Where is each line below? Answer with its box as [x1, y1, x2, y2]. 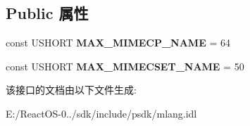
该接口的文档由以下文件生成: [6, 82, 137, 97]
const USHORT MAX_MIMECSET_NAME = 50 [6, 58, 244, 73]
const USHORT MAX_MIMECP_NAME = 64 [6, 35, 230, 50]
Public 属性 [6, 2, 89, 24]
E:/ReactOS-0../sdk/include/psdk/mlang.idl [6, 106, 197, 120]
